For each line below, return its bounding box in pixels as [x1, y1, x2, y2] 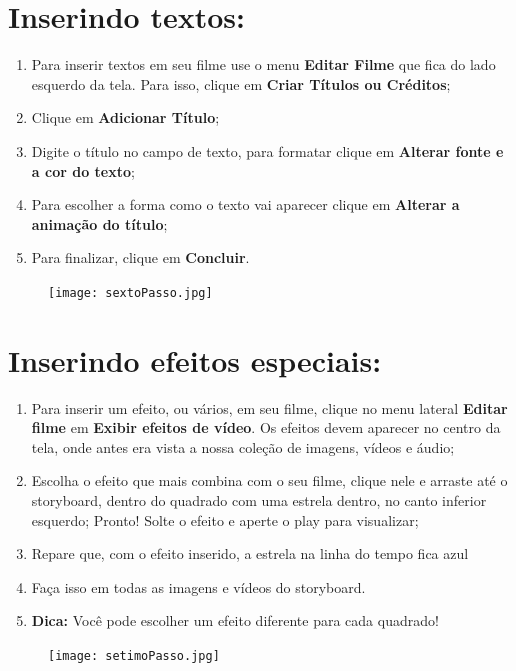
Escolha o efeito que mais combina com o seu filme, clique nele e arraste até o [31, 470, 508, 491]
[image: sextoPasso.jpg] [48, 285, 213, 300]
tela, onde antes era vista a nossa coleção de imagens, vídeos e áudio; [31, 436, 455, 457]
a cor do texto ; [31, 160, 135, 181]
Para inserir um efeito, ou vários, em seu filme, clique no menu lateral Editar [31, 397, 508, 418]
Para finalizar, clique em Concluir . [31, 247, 250, 268]
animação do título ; [31, 213, 168, 234]
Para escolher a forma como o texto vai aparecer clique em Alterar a [31, 194, 460, 215]
